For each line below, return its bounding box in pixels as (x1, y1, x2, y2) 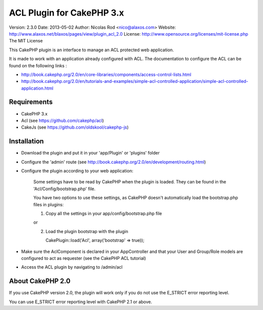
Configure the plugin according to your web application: (21, 168, 133, 174)
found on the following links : (9, 62, 67, 68)
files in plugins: (33, 201, 64, 207)
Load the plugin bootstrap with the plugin (45, 228, 129, 234)
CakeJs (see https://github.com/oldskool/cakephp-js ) (21, 124, 129, 130)
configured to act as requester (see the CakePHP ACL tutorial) (21, 255, 146, 261)
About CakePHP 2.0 (9, 277, 71, 285)
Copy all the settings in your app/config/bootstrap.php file (45, 211, 162, 216)
